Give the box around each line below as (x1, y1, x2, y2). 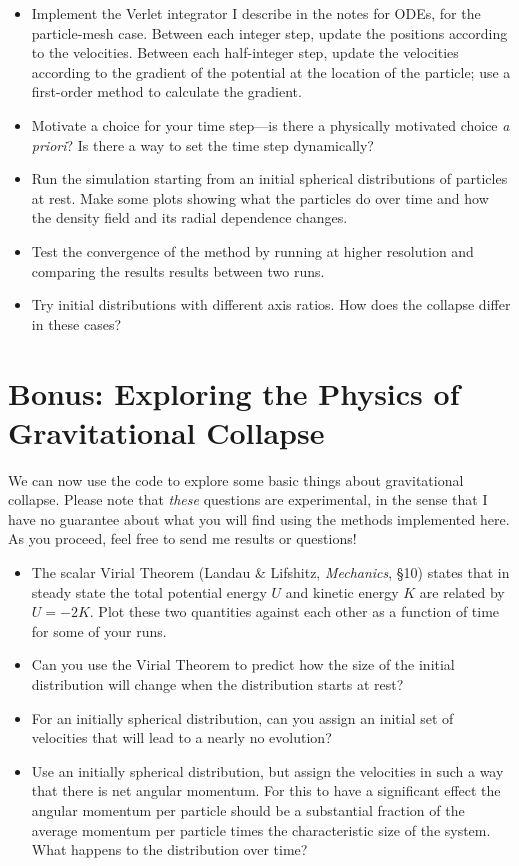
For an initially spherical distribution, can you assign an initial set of (31, 707, 454, 728)
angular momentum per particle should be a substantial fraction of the (31, 799, 465, 820)
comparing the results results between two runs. (31, 260, 325, 281)
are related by (419, 581, 505, 602)
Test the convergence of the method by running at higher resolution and (31, 240, 474, 261)
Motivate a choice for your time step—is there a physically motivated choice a (31, 114, 510, 135)
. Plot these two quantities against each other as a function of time (89, 601, 500, 622)
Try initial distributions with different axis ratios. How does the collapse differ (31, 294, 511, 315)
